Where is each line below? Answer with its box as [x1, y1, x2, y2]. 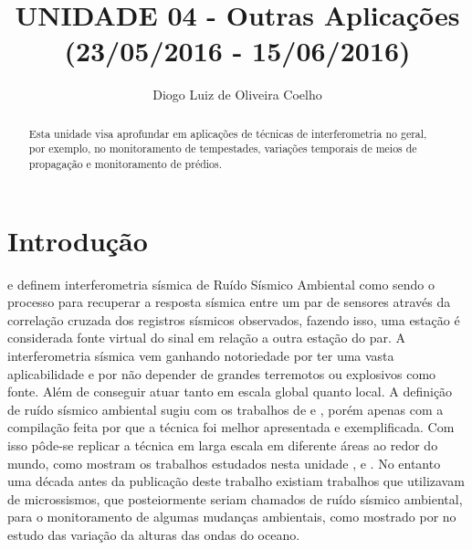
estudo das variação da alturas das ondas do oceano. [7, 524, 300, 544]
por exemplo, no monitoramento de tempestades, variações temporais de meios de [28, 141, 417, 156]
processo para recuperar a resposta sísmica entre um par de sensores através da [7, 292, 451, 312]
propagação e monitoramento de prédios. [28, 156, 223, 172]
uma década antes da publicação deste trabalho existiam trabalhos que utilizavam [7, 471, 465, 491]
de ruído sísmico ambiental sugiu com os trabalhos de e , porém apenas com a [7, 399, 444, 418]
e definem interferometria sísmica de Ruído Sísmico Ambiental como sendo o [7, 274, 435, 293]
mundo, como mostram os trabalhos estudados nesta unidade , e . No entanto [7, 453, 441, 472]
